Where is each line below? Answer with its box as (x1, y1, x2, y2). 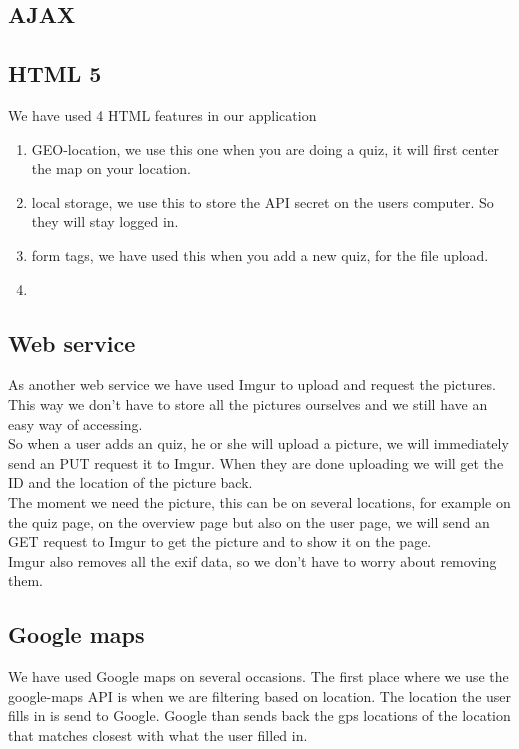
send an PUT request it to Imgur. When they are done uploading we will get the (8, 452, 504, 473)
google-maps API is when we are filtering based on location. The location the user (8, 685, 512, 706)
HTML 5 (8, 58, 102, 89)
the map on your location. (31, 158, 191, 179)
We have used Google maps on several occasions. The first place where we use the (8, 666, 509, 687)
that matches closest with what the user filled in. (8, 724, 308, 745)
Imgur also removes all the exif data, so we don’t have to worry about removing (8, 550, 497, 571)
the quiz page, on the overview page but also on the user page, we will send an (8, 511, 490, 532)
